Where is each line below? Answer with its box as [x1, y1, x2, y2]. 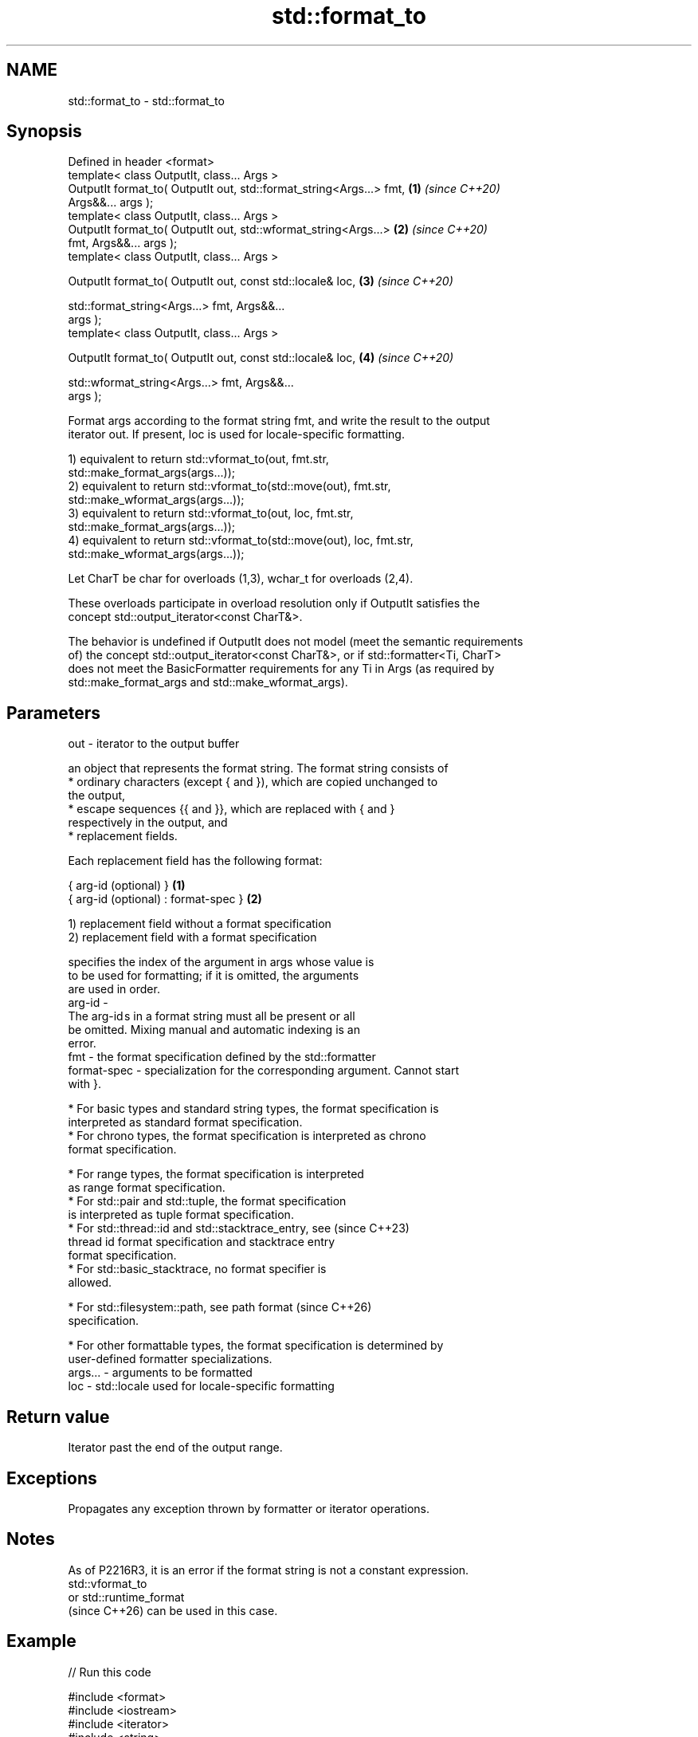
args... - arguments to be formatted [68, 1366, 253, 1380]
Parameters [6, 702, 100, 723]
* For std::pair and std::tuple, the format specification [68, 1194, 347, 1208]
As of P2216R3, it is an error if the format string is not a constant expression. [68, 1562, 469, 1577]
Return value [6, 1406, 110, 1427]
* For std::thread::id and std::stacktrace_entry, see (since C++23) [68, 1221, 410, 1236]
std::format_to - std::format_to [68, 93, 225, 108]
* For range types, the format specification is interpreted [68, 1167, 364, 1181]
